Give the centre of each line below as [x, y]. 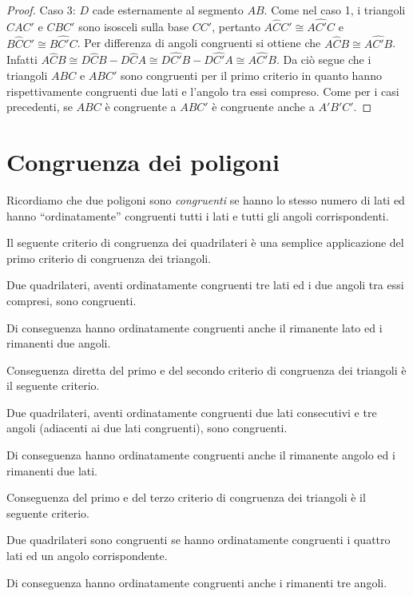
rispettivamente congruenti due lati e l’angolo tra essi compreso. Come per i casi [203, 91]
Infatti [22, 60]
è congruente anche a [263, 107]
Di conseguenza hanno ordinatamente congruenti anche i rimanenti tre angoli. [197, 582]
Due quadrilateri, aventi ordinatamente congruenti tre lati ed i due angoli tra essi [205, 285]
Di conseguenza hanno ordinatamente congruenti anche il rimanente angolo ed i [201, 455]
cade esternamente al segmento [168, 10]
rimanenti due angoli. [59, 343]
